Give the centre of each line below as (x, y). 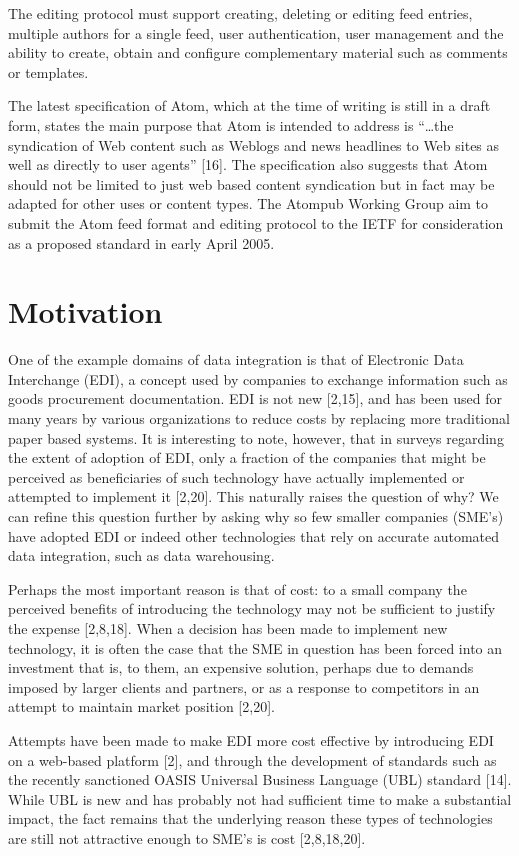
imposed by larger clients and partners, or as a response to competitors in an (244, 686)
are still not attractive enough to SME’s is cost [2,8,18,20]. (187, 837)
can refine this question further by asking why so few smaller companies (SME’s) (256, 516)
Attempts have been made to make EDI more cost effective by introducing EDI (251, 739)
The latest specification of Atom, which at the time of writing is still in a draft (249, 105)
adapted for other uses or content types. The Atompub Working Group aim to (248, 203)
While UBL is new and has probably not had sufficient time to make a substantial (260, 798)
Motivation (85, 311)
